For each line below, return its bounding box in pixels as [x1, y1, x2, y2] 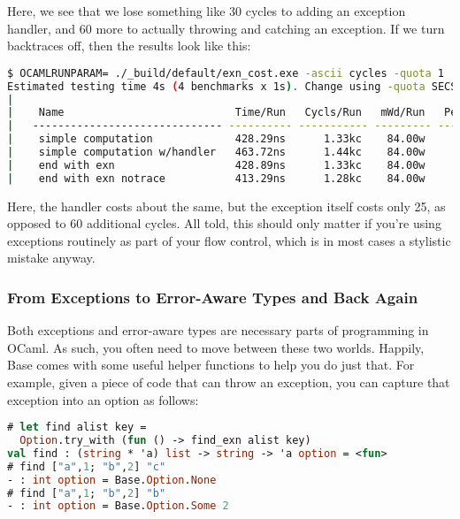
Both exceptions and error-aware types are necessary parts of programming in [7, 321, 429, 340]
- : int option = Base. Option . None [7, 473, 217, 486]
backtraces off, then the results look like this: [7, 36, 251, 55]
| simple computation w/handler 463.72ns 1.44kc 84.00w [7, 146, 425, 159]
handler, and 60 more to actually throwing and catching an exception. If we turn [7, 19, 445, 37]
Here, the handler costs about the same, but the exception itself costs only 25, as [7, 196, 446, 215]
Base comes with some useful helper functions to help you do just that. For [7, 355, 415, 374]
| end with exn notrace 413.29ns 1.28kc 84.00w [7, 172, 425, 185]
